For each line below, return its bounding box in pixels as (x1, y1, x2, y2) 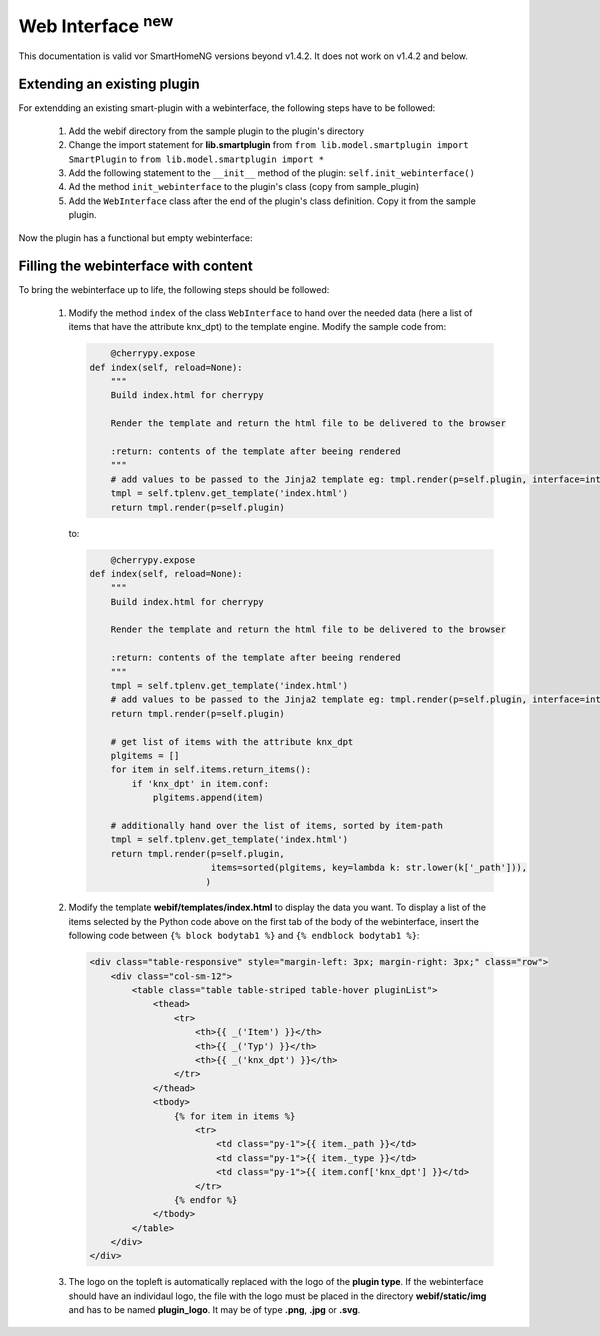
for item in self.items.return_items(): (110, 764, 312, 775)
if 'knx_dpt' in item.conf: (131, 778, 270, 789)
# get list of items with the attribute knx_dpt (110, 736, 354, 747)
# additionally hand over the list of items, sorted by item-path (110, 820, 444, 831)
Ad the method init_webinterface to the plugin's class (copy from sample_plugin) (68, 181, 420, 193)
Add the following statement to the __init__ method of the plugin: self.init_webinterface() (68, 167, 475, 179)
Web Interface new (18, 11, 174, 37)
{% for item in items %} (173, 1110, 296, 1122)
